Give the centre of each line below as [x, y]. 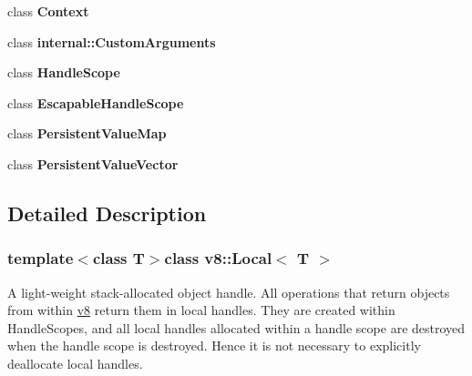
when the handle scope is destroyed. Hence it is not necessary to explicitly [214, 346]
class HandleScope [64, 72]
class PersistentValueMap [87, 133]
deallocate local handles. [75, 363]
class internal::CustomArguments [112, 41]
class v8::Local [218, 258]
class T [118, 258]
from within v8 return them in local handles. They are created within [201, 310]
